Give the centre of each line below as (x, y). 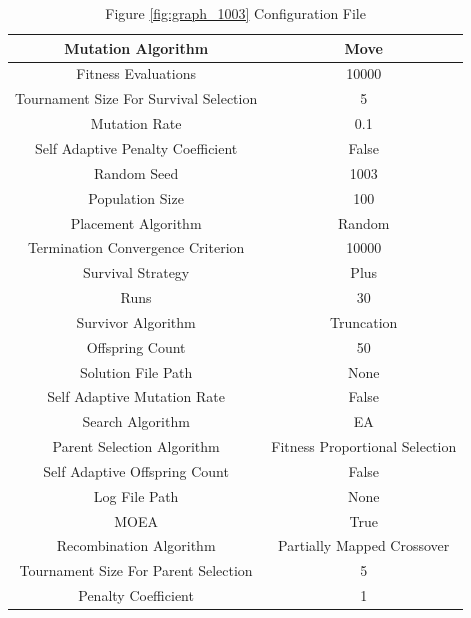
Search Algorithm (136, 421)
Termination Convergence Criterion (136, 247)
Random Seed (136, 172)
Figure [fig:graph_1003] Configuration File (235, 13)
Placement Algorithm (136, 222)
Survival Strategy (136, 272)
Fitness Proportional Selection (364, 446)
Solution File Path (136, 371)
